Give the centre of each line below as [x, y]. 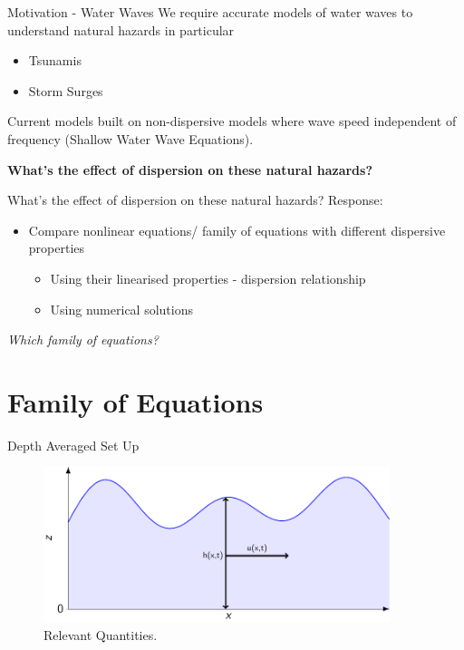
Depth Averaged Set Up [73, 445]
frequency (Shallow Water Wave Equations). [130, 138]
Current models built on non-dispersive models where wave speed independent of [232, 121]
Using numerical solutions [121, 309]
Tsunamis [55, 60]
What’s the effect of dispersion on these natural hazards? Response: [195, 200]
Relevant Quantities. [101, 634]
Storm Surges [66, 90]
